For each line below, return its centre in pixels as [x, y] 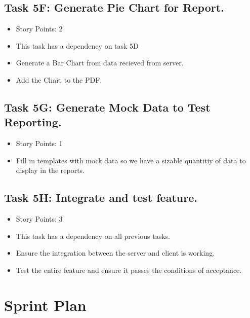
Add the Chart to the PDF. [59, 79]
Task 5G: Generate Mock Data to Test [107, 107]
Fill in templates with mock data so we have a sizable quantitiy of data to [131, 160]
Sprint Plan [45, 305]
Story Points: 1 [39, 143]
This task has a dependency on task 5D [77, 45]
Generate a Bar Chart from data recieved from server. [100, 63]
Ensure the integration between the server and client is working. [115, 253]
